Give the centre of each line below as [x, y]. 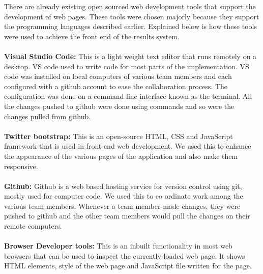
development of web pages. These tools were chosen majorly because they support [132, 16]
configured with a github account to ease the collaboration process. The [116, 86]
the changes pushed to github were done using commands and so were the [119, 106]
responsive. [21, 166]
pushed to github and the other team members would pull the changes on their [127, 216]
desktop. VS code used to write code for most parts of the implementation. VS [127, 66]
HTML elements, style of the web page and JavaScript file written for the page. [128, 266]
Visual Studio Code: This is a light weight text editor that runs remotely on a [130, 56]
